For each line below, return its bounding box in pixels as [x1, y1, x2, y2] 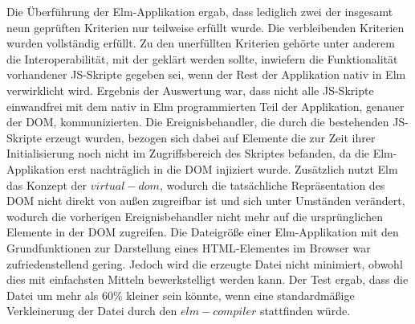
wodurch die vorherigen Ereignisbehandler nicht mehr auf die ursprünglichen [6, 207, 383, 224]
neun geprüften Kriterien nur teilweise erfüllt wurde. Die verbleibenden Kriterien [6, 18, 405, 35]
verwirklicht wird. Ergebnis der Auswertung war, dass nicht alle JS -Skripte [6, 81, 374, 98]
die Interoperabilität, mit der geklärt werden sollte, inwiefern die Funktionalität [6, 50, 398, 67]
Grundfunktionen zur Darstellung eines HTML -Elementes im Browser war [6, 239, 371, 256]
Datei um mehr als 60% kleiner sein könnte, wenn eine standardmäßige [6, 286, 355, 303]
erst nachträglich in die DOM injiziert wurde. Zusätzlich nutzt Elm [68, 160, 398, 177]
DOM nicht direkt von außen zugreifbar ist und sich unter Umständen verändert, [6, 192, 405, 209]
